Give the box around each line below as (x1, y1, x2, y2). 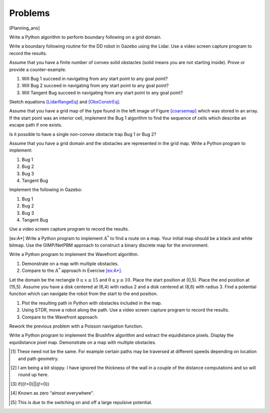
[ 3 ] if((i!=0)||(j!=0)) (10, 380, 49, 387)
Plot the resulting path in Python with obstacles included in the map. (21, 300, 162, 306)
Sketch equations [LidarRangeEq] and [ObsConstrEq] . (9, 99, 121, 105)
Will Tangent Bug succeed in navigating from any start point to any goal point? (21, 89, 183, 95)
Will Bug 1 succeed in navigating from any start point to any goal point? (21, 75, 168, 81)
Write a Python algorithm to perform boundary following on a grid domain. (9, 34, 162, 40)
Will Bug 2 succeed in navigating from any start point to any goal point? (21, 82, 169, 88)
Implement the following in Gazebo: (9, 186, 82, 192)
